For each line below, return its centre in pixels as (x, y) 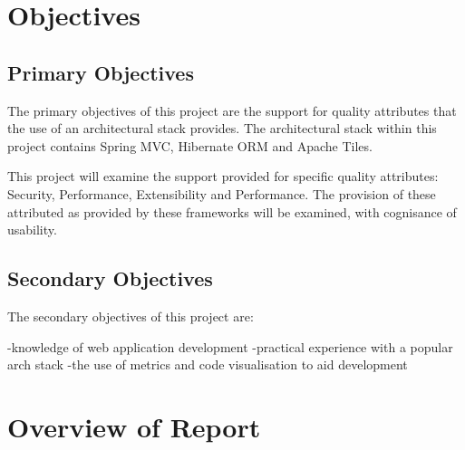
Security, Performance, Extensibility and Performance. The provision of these (222, 193)
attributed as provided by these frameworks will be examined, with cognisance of (232, 211)
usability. (32, 230)
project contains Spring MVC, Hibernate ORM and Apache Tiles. (190, 145)
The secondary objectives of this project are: (131, 316)
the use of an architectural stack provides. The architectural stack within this (222, 128)
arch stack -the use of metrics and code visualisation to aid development (208, 364)
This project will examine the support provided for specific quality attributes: (223, 176)
